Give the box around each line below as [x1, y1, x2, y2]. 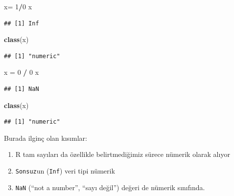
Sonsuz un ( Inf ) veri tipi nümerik [15, 165, 115, 175]
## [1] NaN [4, 85, 39, 92]
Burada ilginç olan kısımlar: [4, 132, 87, 143]
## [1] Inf [4, 20, 39, 27]
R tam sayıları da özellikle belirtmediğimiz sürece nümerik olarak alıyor [15, 149, 230, 159]
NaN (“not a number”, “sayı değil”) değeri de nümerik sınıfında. [15, 182, 205, 192]
